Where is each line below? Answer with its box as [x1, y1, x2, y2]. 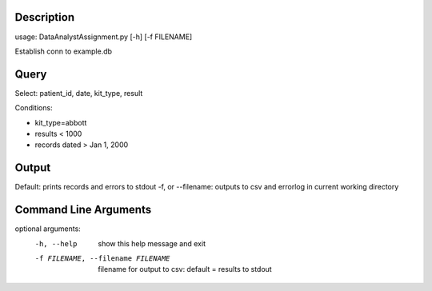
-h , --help [34, 239, 78, 248]
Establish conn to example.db [14, 46, 112, 56]
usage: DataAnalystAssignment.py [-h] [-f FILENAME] [14, 32, 193, 42]
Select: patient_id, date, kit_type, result [14, 88, 143, 98]
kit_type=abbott [34, 118, 87, 127]
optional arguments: [14, 224, 82, 233]
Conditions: [14, 103, 53, 113]
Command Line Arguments [14, 203, 152, 217]
